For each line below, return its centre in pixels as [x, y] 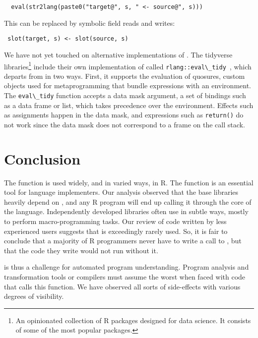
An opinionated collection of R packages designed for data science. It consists [133, 320]
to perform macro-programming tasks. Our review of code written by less [115, 221]
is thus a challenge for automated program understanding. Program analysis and [127, 267]
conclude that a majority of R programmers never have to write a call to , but [123, 241]
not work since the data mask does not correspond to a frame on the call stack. [125, 124]
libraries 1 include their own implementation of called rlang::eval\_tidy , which [128, 65]
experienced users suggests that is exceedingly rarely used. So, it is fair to [116, 231]
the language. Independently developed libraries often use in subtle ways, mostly [126, 211]
